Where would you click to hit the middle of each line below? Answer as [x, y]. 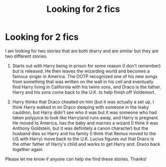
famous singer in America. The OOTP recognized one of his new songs [85, 76]
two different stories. [27, 56]
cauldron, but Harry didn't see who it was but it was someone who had [84, 112]
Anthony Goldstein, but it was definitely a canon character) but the [80, 128]
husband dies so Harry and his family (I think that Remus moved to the [84, 133]
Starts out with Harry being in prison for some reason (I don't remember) [86, 66]
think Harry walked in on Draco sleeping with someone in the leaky [81, 107]
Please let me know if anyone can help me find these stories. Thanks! [76, 159]
